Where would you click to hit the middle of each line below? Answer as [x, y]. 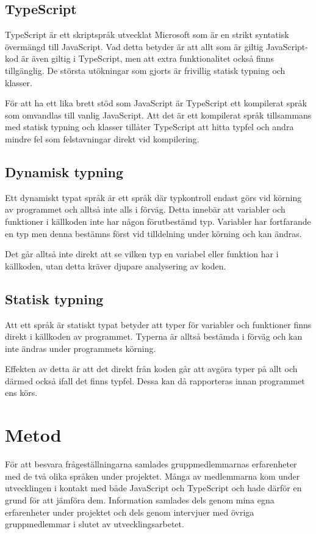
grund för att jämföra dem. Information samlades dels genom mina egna [140, 499]
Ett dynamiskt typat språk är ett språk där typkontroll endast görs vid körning [153, 197]
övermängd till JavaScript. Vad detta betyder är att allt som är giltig [134, 46]
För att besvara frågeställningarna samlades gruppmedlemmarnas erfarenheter [151, 464]
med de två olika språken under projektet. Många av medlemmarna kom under [153, 476]
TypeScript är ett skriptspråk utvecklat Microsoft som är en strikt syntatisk [147, 35]
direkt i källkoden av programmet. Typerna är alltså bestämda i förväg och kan [154, 336]
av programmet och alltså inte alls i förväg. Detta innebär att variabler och [145, 209]
